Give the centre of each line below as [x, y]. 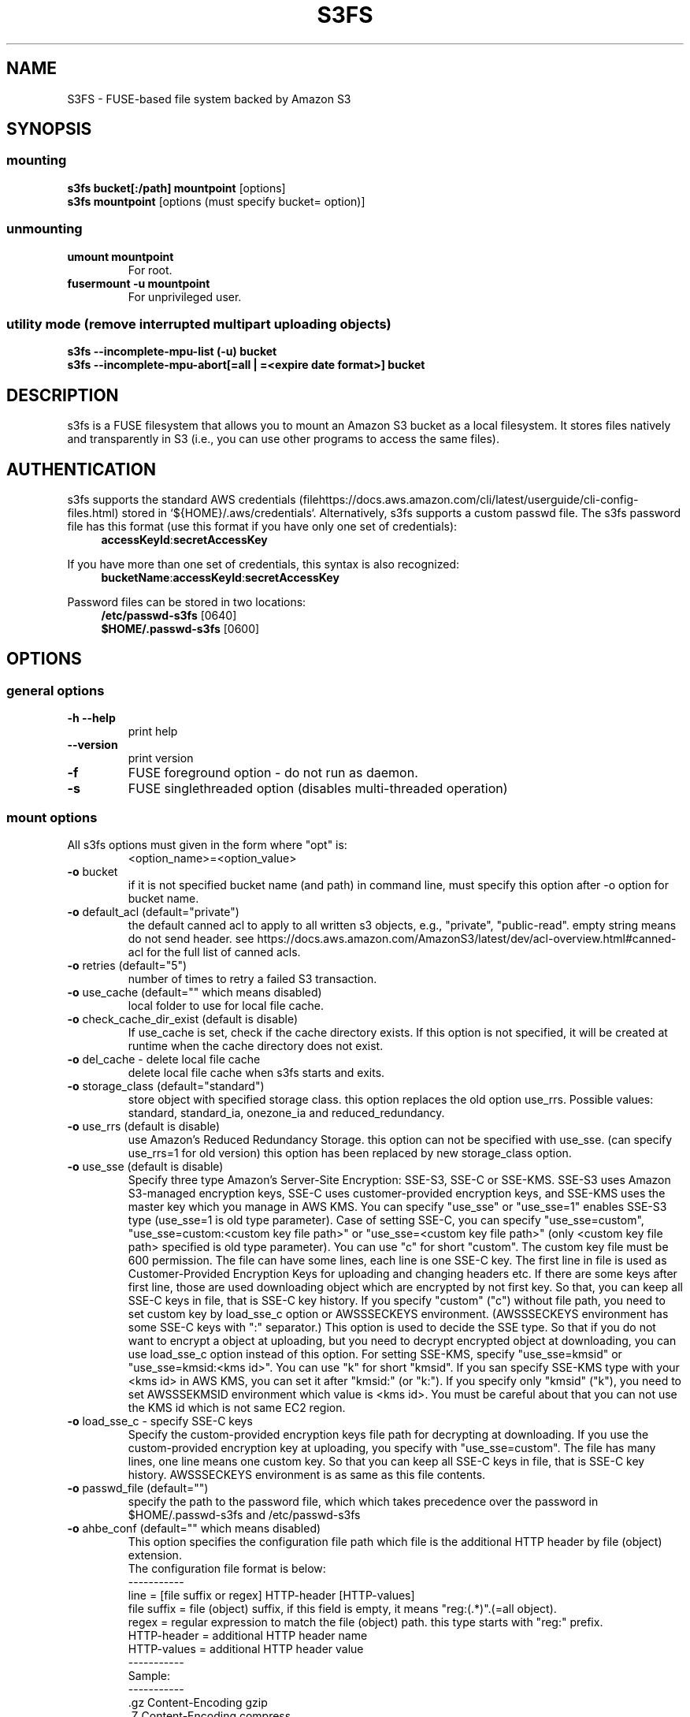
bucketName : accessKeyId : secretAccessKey [220, 577]
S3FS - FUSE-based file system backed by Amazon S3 [209, 99]
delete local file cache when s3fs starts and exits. [256, 1072]
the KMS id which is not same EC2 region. [237, 1407]
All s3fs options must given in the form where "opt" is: [207, 844]
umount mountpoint [121, 256]
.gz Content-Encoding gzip [198, 1702]
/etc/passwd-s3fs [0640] [169, 615]
